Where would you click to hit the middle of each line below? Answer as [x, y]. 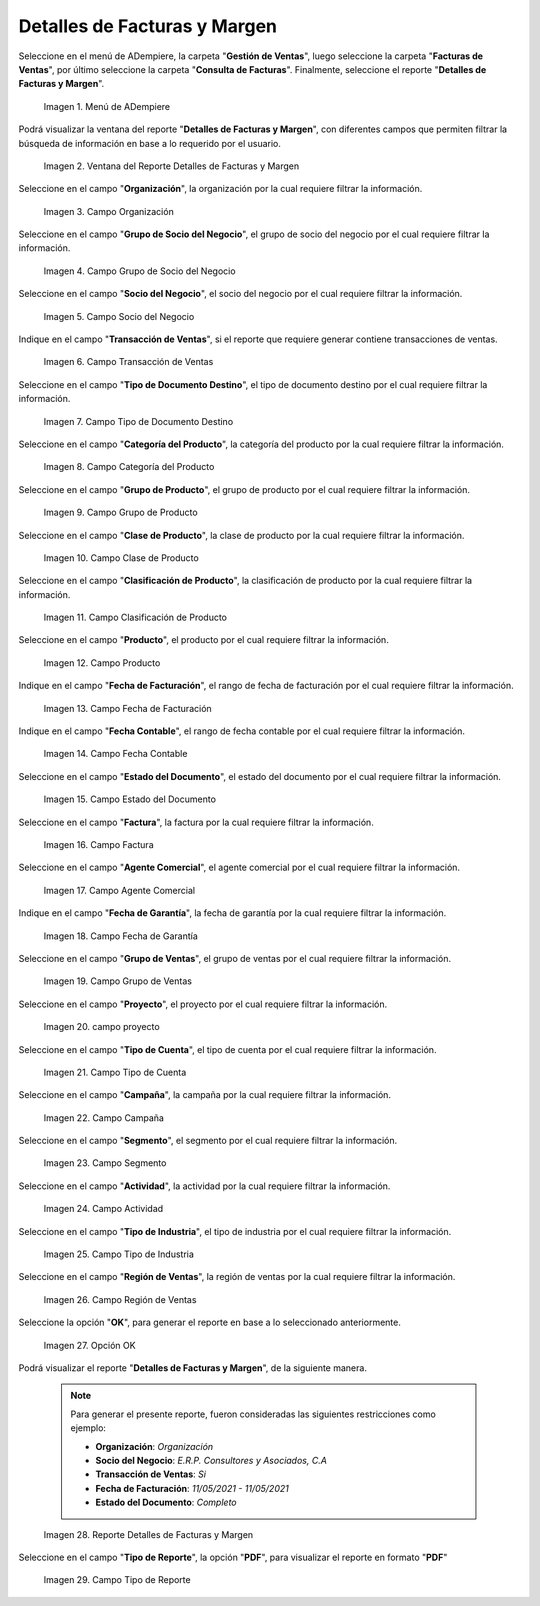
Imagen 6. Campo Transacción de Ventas [128, 362]
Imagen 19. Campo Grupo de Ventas [117, 981]
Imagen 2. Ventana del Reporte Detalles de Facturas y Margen [171, 166]
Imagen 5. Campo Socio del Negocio [119, 316]
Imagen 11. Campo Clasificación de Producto [135, 617]
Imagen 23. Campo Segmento [105, 1163]
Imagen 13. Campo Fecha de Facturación [127, 708]
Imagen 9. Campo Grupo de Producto [121, 512]
